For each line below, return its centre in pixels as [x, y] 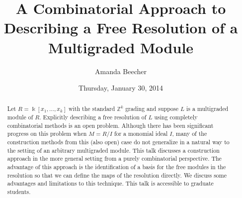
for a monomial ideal [141, 134]
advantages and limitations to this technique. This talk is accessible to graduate [110, 183]
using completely [176, 117]
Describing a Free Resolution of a [121, 28]
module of [20, 117]
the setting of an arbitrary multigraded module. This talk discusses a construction [113, 150]
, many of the [190, 134]
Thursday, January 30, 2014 [121, 88]
